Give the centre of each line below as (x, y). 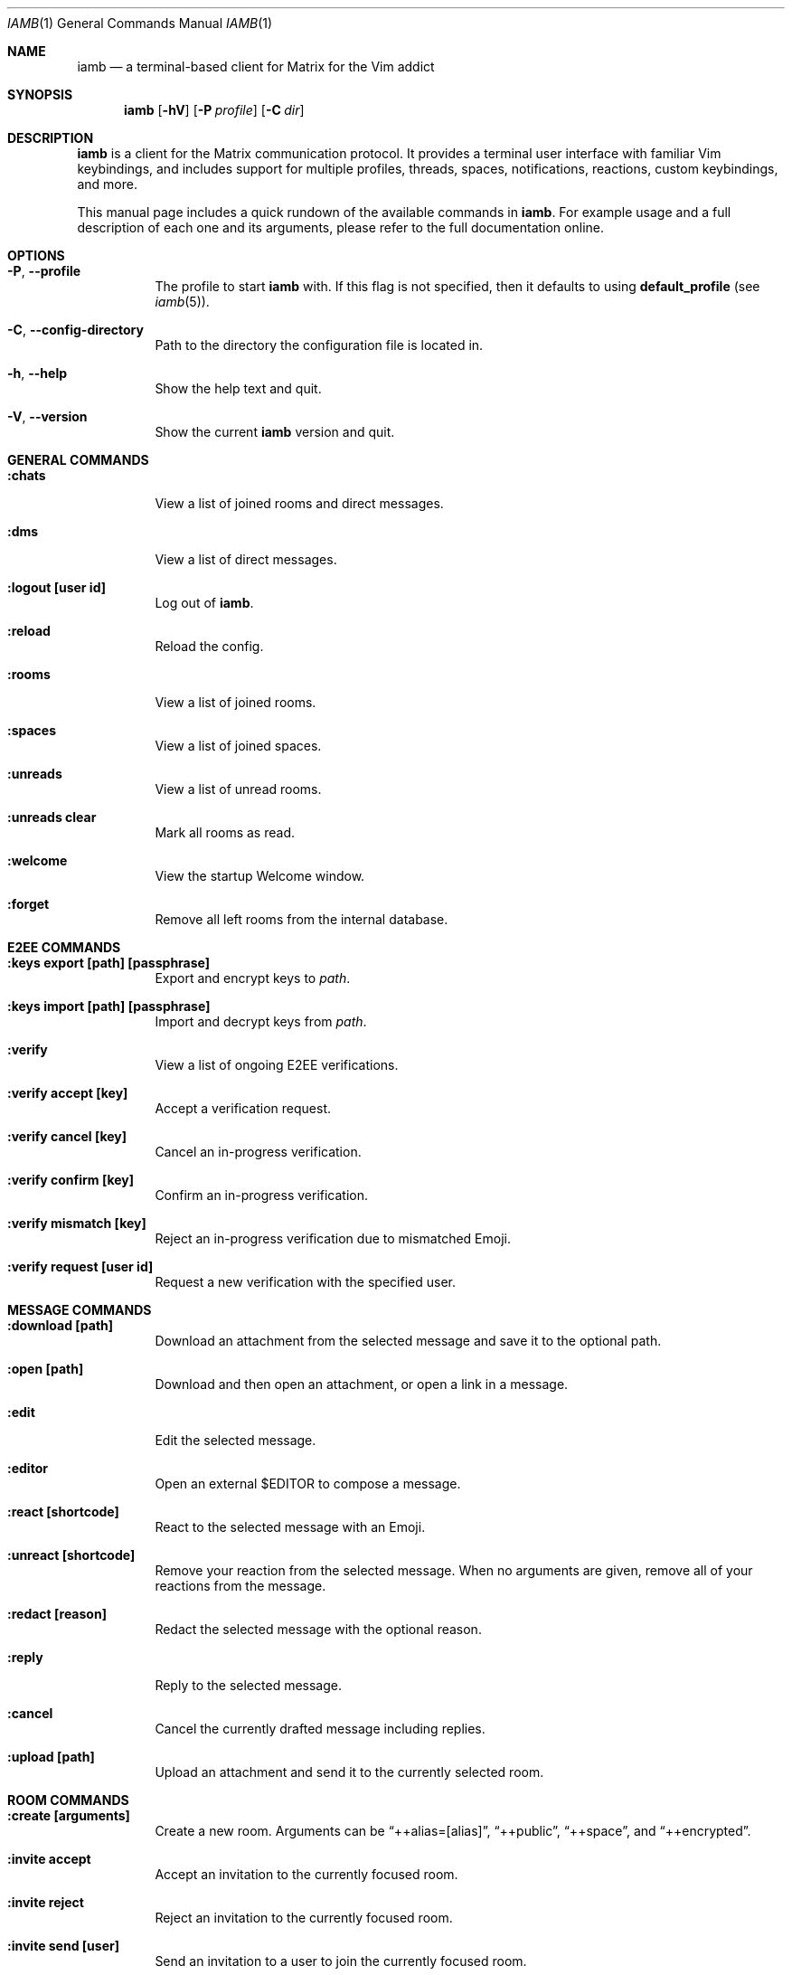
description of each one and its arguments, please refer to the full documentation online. (340, 227)
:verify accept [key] (68, 1093)
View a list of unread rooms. (238, 789)
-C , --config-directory (75, 330)
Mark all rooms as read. (225, 832)
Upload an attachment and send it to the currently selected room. (349, 1772)
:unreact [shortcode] (71, 1555)
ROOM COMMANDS (68, 1800)
